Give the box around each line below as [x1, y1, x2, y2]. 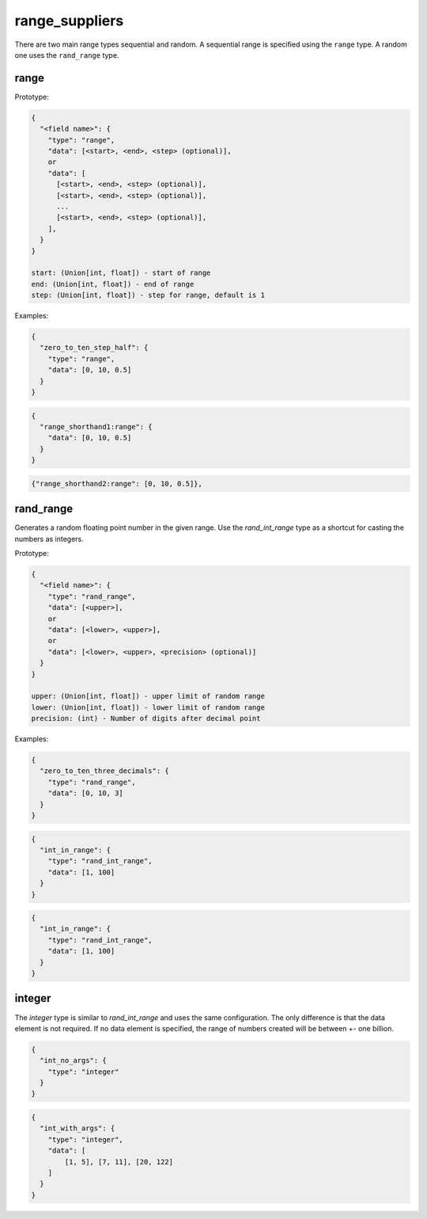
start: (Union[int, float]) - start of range [31, 269, 211, 277]
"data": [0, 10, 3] [47, 789, 124, 798]
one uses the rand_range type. [14, 50, 119, 59]
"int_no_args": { [40, 1056, 107, 1065]
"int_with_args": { [40, 1124, 115, 1133]
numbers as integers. [14, 534, 85, 543]
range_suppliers [14, 12, 124, 29]
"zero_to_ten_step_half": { [40, 343, 149, 352]
